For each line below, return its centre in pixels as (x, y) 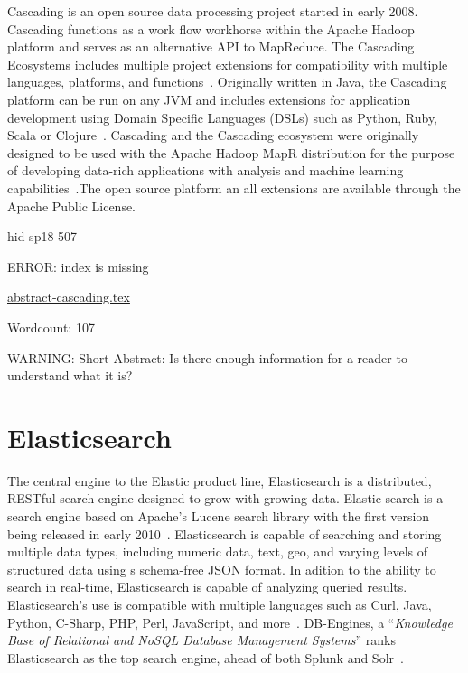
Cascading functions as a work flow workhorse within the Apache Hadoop (211, 28)
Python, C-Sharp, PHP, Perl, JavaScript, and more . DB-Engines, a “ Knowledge (230, 622)
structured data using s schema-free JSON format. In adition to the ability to (222, 569)
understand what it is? (70, 375)
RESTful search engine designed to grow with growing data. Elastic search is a (225, 498)
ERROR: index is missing (78, 266)
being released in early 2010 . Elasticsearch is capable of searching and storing (225, 533)
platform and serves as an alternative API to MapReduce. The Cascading (211, 47)
